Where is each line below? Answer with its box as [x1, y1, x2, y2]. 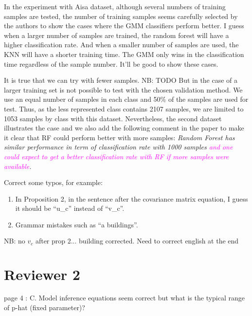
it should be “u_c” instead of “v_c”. [15, 203, 125, 213]
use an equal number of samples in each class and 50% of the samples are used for [4, 94, 249, 104]
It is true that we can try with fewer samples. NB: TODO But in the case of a [4, 75, 238, 85]
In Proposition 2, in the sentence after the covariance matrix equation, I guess [15, 193, 248, 204]
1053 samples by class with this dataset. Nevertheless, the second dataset [4, 113, 222, 123]
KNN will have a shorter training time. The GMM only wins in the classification [4, 49, 244, 59]
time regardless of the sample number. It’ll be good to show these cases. [4, 58, 218, 69]
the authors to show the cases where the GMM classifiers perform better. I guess [4, 20, 244, 31]
